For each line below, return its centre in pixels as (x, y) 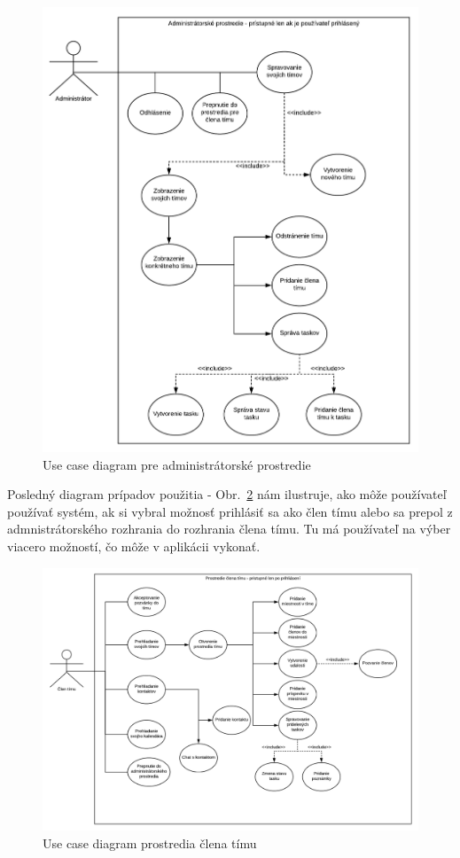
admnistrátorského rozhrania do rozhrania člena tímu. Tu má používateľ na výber (229, 529)
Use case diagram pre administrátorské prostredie (177, 464)
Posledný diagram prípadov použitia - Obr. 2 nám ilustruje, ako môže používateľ (227, 494)
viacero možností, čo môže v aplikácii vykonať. (134, 546)
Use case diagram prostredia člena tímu (150, 842)
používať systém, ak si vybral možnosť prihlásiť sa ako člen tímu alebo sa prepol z (230, 511)
